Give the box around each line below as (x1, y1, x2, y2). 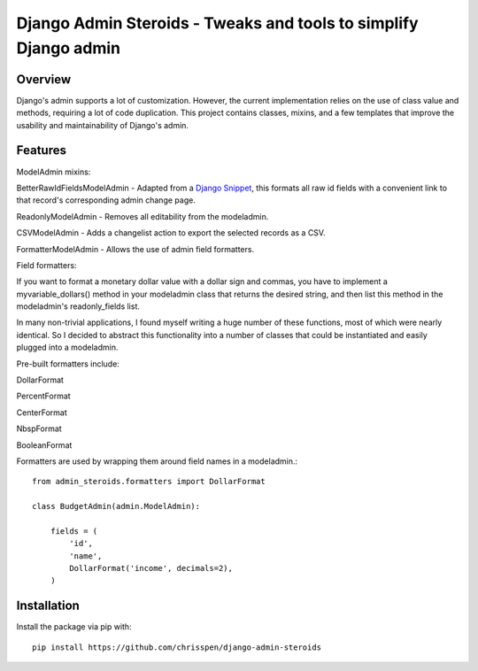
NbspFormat (16, 423, 62, 434)
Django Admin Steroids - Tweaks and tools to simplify (16, 13, 420, 33)
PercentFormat (16, 390, 71, 402)
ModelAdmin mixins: (16, 166, 91, 177)
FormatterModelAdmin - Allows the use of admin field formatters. (16, 243, 255, 254)
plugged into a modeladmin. (16, 342, 119, 353)
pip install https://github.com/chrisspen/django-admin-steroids (32, 642, 322, 652)
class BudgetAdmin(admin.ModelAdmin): (32, 501, 201, 512)
